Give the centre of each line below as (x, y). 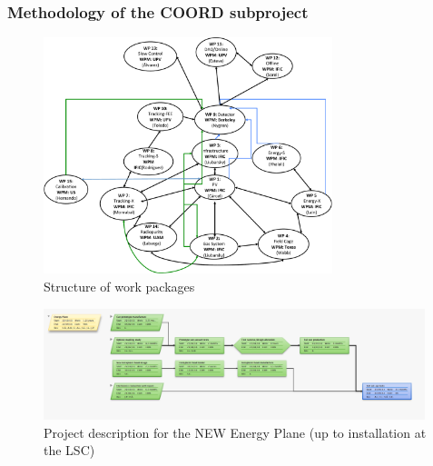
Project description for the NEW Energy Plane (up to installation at (235, 432)
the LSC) (69, 450)
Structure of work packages (119, 287)
